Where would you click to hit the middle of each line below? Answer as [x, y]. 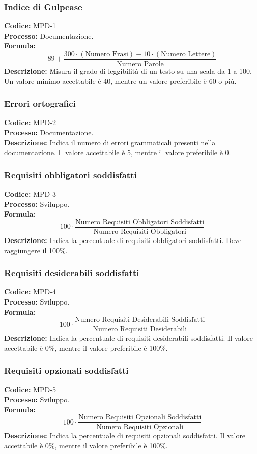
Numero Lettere [186, 54]
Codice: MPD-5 [30, 389]
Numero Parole [140, 64]
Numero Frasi [107, 54]
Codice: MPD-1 [30, 26]
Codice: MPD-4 [30, 292]
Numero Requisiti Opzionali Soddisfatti [140, 418]
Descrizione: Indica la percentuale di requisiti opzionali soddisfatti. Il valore [125, 435]
